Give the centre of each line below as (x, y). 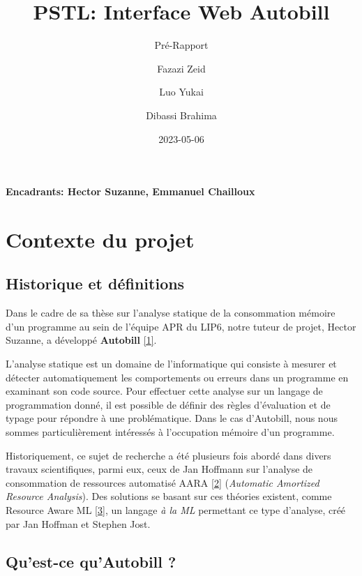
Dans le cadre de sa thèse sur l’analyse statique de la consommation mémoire (171, 313)
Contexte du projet (100, 239)
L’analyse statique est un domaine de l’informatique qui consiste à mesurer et (171, 364)
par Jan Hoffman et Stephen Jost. (78, 523)
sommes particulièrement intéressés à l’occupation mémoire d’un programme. (170, 432)
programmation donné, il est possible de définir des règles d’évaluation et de (168, 404)
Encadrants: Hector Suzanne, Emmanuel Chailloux (130, 191)
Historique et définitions (95, 283)
